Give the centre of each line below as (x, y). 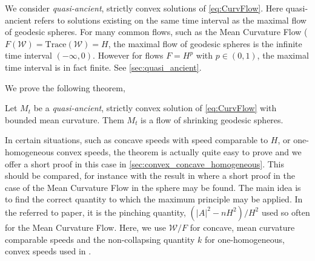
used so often (286, 212)
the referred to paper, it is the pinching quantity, (95, 212)
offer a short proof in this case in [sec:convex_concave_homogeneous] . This (144, 163)
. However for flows (128, 55)
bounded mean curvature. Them (65, 119)
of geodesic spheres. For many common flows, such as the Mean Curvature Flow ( (156, 32)
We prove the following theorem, (65, 87)
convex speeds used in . (48, 251)
